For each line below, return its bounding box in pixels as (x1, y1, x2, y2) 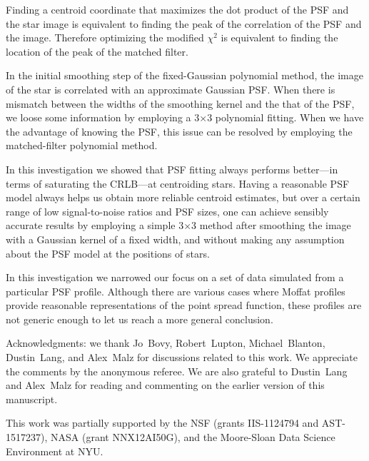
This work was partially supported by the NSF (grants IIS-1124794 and (6, 415, 319, 430)
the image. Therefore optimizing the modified (6, 30, 204, 45)
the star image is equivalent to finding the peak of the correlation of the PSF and (6, 16, 362, 31)
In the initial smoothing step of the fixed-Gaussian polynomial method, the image (6, 68, 363, 83)
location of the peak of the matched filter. (6, 44, 188, 59)
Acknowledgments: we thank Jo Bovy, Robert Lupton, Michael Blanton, (6, 335, 325, 350)
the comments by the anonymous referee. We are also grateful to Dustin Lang (6, 363, 348, 378)
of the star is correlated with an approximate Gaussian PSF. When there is (6, 81, 335, 96)
